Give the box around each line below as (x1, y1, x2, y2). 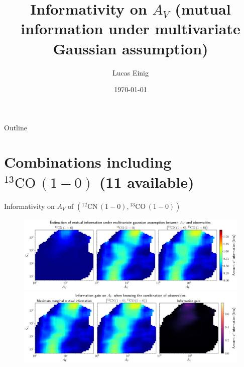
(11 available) (99, 171, 194, 192)
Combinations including (4, 152, 172, 172)
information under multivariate (21, 18, 240, 39)
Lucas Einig (112, 67, 149, 78)
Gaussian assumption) (53, 38, 208, 58)
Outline (4, 122, 27, 132)
